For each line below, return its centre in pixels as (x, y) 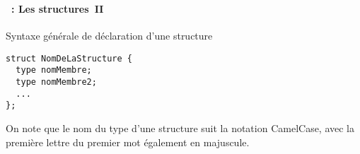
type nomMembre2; (56, 82)
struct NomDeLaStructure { (69, 58)
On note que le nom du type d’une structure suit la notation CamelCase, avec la (180, 128)
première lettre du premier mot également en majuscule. (128, 142)
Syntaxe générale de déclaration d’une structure (109, 36)
